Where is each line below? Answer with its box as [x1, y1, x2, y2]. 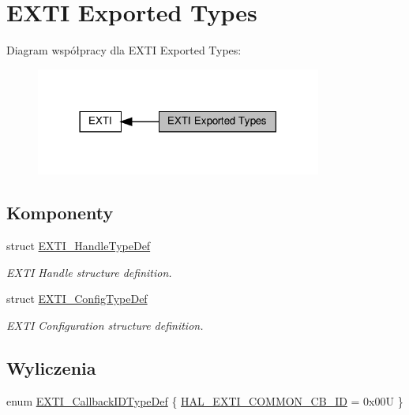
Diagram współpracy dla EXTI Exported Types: [6, 42, 242, 58]
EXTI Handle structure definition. [6, 264, 172, 280]
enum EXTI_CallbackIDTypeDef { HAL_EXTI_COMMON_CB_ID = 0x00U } [6, 392, 403, 409]
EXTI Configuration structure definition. [6, 316, 204, 333]
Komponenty [6, 200, 114, 225]
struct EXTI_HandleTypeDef [6, 237, 151, 254]
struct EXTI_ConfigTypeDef [6, 290, 148, 307]
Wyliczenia [6, 355, 96, 379]
